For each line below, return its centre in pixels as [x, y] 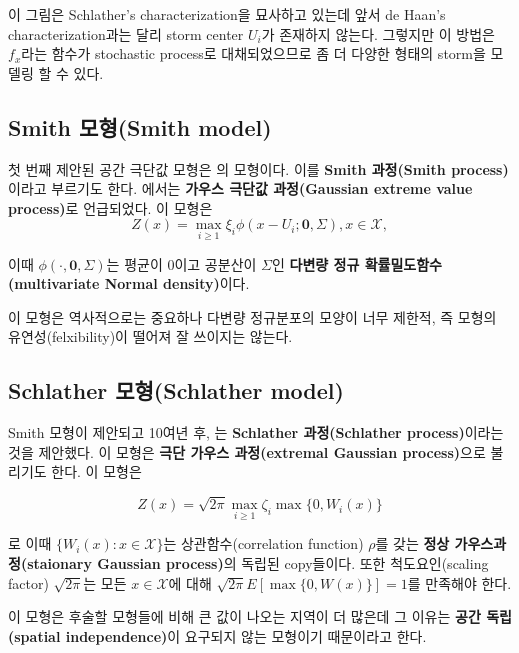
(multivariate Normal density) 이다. [129, 283]
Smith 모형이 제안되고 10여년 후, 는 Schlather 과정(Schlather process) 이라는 [256, 432]
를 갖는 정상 [412, 543]
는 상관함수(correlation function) [263, 543]
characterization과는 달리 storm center [126, 33]
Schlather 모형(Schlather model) [176, 390]
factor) [28, 582]
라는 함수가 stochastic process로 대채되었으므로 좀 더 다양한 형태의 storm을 [253, 53]
